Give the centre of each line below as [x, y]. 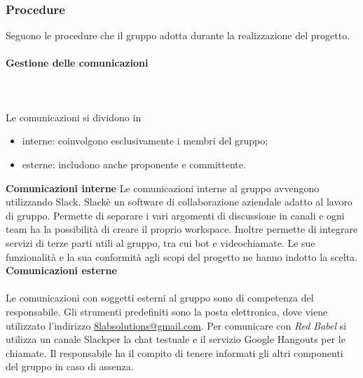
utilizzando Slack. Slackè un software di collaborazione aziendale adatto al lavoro [179, 202]
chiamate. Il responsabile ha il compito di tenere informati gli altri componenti [174, 352]
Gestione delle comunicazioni [77, 63]
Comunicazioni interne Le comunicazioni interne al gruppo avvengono [163, 188]
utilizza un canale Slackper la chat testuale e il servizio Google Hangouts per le [176, 339]
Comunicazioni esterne [61, 270]
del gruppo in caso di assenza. [70, 366]
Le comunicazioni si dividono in [74, 117]
